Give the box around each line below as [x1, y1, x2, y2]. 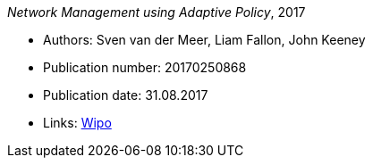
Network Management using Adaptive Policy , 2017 [7, 4, 306, 20]
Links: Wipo [43, 115, 112, 130]
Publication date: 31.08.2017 [43, 87, 208, 103]
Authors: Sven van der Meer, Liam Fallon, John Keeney [43, 32, 366, 47]
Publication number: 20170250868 [43, 60, 247, 75]
